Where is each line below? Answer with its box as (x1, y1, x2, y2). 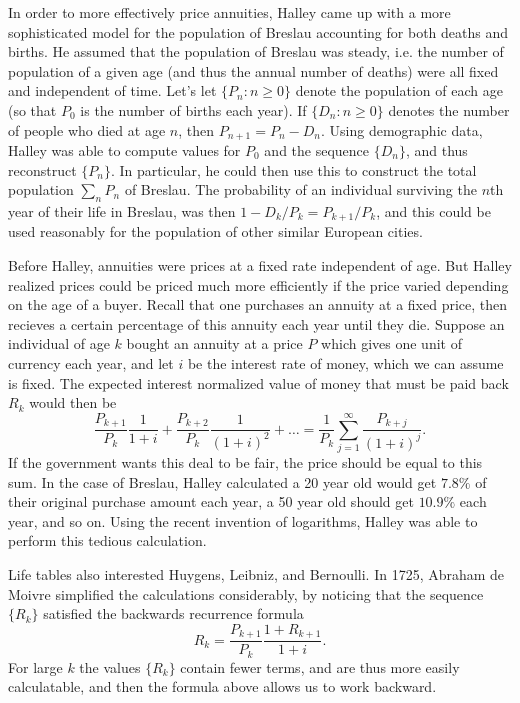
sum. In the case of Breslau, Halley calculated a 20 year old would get (8, 471, 437, 492)
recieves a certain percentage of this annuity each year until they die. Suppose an (8, 313, 505, 334)
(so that (8, 99, 57, 120)
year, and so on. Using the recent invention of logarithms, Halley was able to (8, 510, 478, 531)
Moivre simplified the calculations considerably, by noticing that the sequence (8, 583, 484, 604)
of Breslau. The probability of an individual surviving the (124, 179, 477, 200)
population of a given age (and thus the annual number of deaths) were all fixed (8, 60, 499, 81)
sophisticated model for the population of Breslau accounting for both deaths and (8, 21, 509, 42)
